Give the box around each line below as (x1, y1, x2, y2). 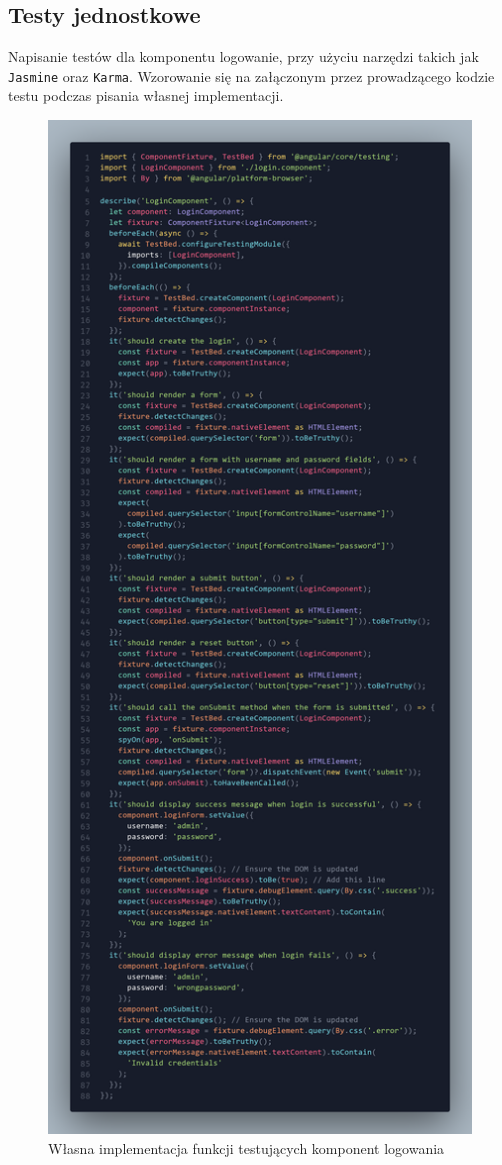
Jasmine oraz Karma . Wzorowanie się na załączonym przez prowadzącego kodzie (8, 65, 495, 86)
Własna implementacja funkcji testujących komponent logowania (48, 1138, 445, 1159)
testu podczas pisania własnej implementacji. (8, 85, 284, 106)
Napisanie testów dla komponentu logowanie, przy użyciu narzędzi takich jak (8, 46, 479, 67)
